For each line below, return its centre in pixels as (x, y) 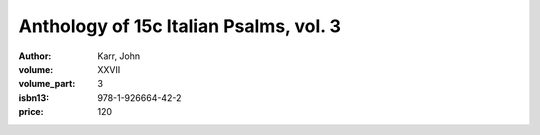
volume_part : (47, 84)
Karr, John (119, 56)
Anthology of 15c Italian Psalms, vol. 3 (180, 26)
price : (31, 112)
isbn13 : (34, 97)
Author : (35, 56)
